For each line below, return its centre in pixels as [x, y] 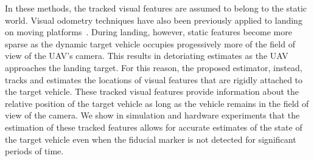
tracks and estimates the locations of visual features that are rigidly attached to [154, 79]
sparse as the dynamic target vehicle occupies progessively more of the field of [150, 43]
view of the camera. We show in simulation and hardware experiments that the [152, 115]
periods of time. [34, 151]
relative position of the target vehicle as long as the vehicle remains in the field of [157, 103]
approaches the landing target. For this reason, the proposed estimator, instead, [154, 67]
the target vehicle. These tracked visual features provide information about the [152, 91]
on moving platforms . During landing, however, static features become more [148, 32]
